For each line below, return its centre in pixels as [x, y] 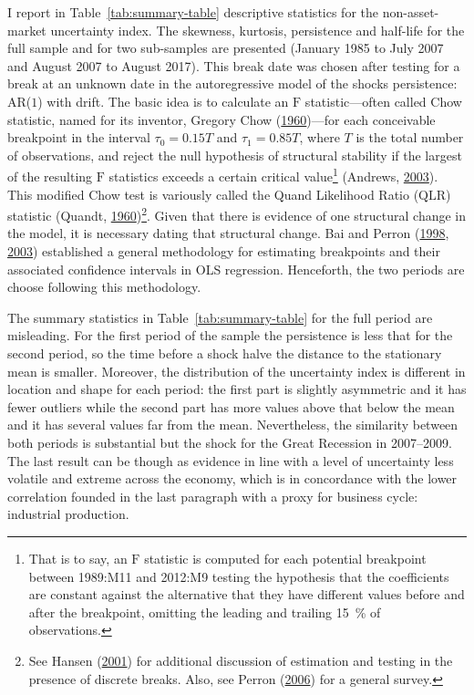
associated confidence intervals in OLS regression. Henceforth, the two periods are [236, 269]
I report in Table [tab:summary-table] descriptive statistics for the [193, 12]
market [27, 30]
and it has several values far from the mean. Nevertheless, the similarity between [233, 425]
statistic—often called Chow [383, 101]
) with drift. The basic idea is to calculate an [163, 101]
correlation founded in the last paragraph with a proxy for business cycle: [213, 496]
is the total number [410, 137]
